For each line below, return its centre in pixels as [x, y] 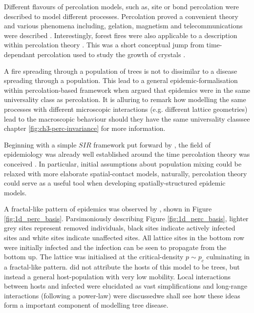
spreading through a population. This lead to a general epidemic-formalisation [121, 80]
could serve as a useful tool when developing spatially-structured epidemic [115, 183]
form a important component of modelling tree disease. [86, 305]
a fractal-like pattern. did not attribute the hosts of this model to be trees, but [122, 267]
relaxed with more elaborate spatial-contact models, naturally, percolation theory [126, 173]
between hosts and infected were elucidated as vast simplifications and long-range [126, 286]
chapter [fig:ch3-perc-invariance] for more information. [85, 128]
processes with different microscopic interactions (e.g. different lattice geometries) [126, 109]
